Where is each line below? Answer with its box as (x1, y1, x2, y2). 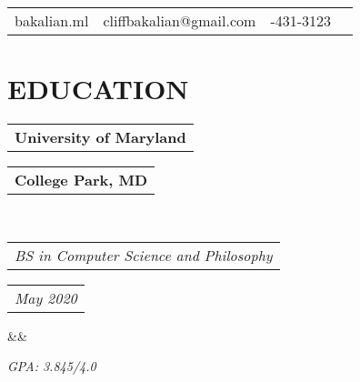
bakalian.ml (15, 10, 89, 31)
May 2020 (15, 286, 77, 308)
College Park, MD (15, 169, 148, 191)
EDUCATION (7, 70, 189, 107)
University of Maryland (15, 126, 186, 148)
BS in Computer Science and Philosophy (15, 244, 273, 266)
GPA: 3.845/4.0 (7, 357, 96, 376)
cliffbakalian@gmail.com (103, 10, 256, 31)
